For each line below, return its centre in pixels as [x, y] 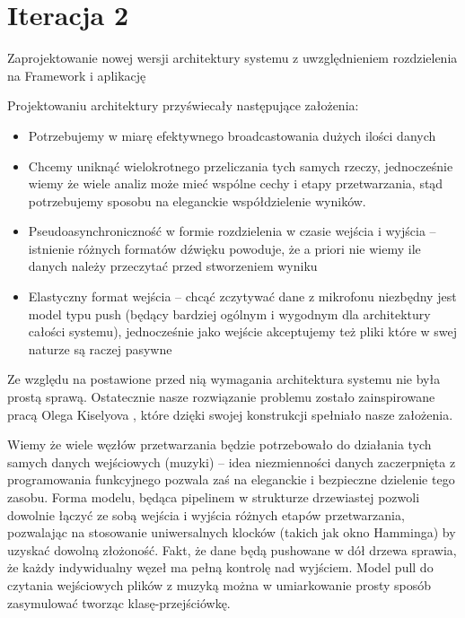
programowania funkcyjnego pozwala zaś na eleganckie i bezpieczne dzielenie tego [231, 479]
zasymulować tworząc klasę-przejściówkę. [119, 602]
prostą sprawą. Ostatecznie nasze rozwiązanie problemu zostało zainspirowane [221, 397]
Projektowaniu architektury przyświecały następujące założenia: [183, 105]
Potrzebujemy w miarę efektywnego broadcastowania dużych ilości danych [232, 135]
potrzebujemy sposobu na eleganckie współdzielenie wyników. [197, 200]
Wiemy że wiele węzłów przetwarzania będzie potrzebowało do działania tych [219, 444]
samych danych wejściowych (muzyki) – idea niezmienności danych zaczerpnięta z [232, 461]
